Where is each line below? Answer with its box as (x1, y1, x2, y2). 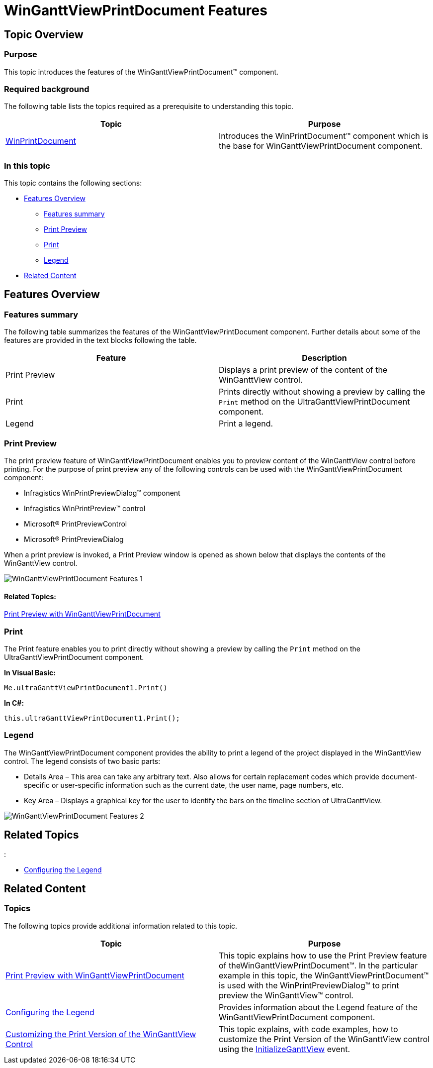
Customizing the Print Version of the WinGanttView (5, 1029, 196, 1039)
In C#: (4, 698, 24, 707)
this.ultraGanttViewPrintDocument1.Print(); (4, 714, 180, 722)
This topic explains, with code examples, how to (219, 1024, 398, 1034)
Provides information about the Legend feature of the (219, 1002, 418, 1012)
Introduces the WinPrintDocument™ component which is (219, 131, 429, 141)
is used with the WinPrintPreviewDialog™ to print (219, 980, 399, 990)
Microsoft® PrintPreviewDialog (24, 535, 124, 544)
